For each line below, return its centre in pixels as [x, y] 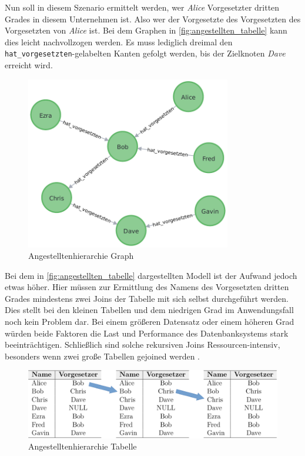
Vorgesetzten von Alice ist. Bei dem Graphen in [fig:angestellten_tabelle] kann [146, 30]
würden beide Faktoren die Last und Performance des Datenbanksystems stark [147, 333]
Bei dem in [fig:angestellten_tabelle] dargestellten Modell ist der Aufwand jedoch [151, 275]
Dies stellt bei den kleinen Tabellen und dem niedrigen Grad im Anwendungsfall [149, 310]
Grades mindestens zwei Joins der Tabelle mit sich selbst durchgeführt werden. [147, 298]
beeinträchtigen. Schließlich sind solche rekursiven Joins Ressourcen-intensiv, [143, 345]
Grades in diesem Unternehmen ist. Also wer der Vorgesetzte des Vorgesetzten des [153, 19]
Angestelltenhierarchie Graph [81, 256]
